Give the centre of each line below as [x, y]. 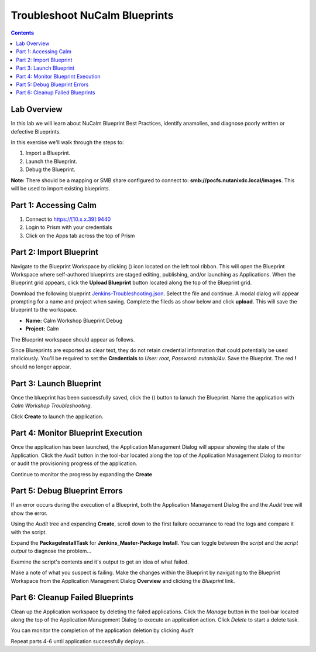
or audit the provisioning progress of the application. [74, 463]
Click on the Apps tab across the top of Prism [80, 235]
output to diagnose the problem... [51, 551]
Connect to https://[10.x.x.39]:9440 [68, 219]
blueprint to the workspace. [44, 310]
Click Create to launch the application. [57, 417]
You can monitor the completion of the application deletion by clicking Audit [102, 630]
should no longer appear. [41, 367]
